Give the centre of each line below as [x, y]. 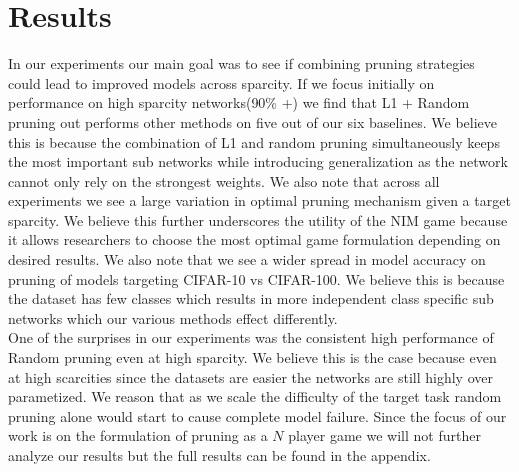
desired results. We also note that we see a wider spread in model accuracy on [247, 259]
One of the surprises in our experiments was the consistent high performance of [251, 337]
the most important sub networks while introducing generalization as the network [258, 161]
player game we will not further [384, 435]
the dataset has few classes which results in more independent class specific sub [251, 298]
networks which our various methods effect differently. [173, 317]
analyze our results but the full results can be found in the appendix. [219, 455]
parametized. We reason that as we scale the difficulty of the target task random [255, 396]
